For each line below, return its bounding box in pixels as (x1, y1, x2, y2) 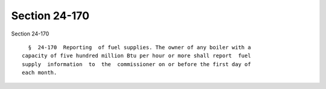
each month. (22, 69, 57, 76)
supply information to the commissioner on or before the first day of (22, 61, 251, 67)
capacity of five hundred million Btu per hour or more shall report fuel (22, 52, 251, 60)
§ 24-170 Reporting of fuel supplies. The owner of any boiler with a (28, 44, 251, 51)
